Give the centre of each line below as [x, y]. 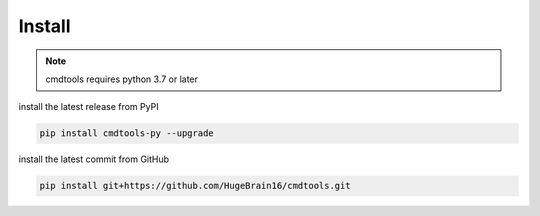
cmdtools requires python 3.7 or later [122, 79]
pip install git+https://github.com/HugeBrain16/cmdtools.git [195, 186]
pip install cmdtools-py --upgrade [126, 133]
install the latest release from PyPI [88, 107]
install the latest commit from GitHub [94, 159]
